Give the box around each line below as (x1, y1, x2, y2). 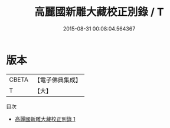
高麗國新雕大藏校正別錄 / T (34, 5, 164, 19)
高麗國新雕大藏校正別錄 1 (14, 115, 76, 122)
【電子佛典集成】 (34, 76, 81, 84)
